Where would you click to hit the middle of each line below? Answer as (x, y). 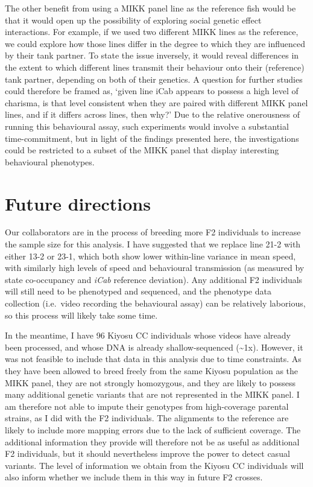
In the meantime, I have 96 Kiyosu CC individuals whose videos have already (148, 335)
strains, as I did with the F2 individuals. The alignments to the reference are (147, 418)
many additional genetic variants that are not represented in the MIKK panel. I (152, 394)
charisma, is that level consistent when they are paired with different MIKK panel (156, 102)
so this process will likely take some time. (81, 315)
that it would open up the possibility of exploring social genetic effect (133, 20)
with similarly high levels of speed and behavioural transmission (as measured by (155, 268)
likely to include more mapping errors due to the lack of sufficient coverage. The (153, 429)
